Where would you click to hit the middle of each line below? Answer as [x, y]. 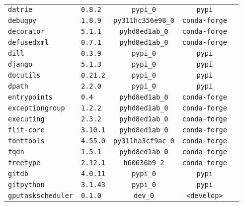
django [20, 64]
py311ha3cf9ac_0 [144, 141]
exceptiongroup [37, 108]
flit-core [26, 130]
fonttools [26, 141]
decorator [26, 31]
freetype [24, 163]
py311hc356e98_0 [144, 20]
